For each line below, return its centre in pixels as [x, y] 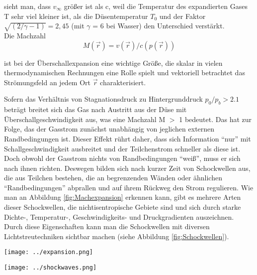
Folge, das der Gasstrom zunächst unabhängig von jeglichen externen [109, 129]
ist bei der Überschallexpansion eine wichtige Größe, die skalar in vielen [113, 63]
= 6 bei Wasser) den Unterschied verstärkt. [159, 26]
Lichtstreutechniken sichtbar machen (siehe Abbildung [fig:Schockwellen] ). [117, 236]
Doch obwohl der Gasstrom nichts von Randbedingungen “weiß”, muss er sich [122, 158]
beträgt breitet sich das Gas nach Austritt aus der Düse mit [95, 109]
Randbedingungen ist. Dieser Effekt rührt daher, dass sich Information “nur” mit [128, 138]
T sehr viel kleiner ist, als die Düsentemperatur [76, 16]
